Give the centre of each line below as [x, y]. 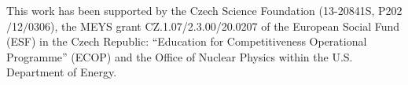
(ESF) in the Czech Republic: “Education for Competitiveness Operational [187, 41]
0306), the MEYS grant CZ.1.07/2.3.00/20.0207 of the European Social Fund [214, 26]
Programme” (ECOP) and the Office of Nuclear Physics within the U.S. [180, 56]
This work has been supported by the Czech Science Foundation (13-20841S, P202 [204, 10]
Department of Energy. [62, 72]
